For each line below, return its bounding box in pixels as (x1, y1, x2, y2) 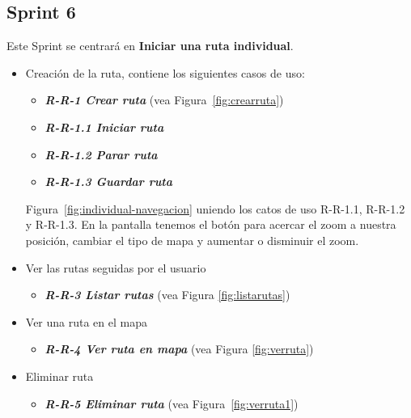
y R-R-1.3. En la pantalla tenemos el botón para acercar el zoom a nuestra (25, 216, 396, 233)
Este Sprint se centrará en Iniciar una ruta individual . (6, 37, 294, 54)
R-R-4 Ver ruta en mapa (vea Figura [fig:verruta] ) (44, 340, 314, 357)
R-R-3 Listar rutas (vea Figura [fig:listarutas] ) (44, 286, 290, 303)
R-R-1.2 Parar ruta (44, 146, 158, 163)
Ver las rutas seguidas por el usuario (25, 259, 206, 276)
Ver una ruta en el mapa (25, 313, 147, 330)
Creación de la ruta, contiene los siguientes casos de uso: (25, 64, 305, 81)
